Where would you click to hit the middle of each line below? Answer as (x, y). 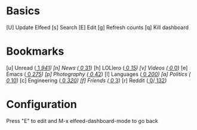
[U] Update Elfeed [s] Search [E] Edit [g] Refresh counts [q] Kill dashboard (98, 27)
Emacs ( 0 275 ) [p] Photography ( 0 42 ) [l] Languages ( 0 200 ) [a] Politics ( (98, 74)
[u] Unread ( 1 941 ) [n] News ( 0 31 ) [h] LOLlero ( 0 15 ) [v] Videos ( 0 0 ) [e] (97, 68)
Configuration (42, 104)
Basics (23, 11)
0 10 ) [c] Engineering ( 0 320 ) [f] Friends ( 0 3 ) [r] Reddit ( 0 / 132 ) (87, 80)
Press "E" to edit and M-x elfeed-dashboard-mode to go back (82, 121)
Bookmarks (35, 51)
